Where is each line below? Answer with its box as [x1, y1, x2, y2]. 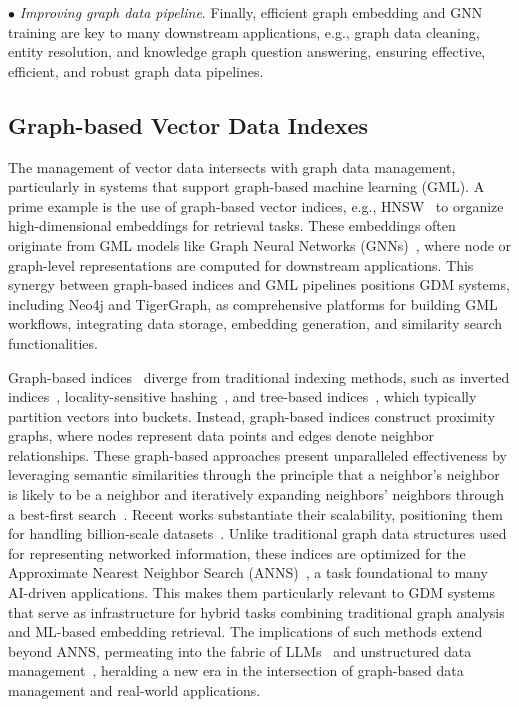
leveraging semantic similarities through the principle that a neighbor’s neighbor [8, 464, 500, 485]
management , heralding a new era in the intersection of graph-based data [8, 660, 464, 681]
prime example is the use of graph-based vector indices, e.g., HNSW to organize [8, 195, 504, 216]
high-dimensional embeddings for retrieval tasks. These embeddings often [8, 215, 456, 236]
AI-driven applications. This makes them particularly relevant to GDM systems [8, 582, 496, 603]
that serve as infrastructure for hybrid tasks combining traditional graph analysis [8, 601, 505, 622]
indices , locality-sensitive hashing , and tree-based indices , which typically [8, 386, 477, 407]
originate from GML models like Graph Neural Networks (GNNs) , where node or [8, 234, 512, 255]
